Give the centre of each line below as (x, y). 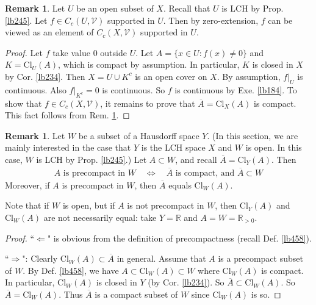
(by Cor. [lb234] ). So (186, 282)
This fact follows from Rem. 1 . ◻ (67, 115)
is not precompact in (166, 205)
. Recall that (187, 8)
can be (280, 20)
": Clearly (40, 258)
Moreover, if (27, 185)
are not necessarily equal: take (100, 217)
